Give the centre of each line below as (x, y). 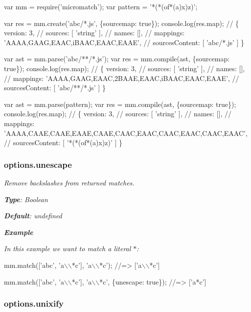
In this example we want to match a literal (68, 248)
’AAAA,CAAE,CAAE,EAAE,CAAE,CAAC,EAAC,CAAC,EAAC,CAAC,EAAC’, (126, 133)
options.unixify (34, 303)
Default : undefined (33, 216)
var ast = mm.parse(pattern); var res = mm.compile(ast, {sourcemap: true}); (120, 104)
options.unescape (38, 164)
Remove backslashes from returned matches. (69, 182)
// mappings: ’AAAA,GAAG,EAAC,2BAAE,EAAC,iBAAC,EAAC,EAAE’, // (122, 78)
